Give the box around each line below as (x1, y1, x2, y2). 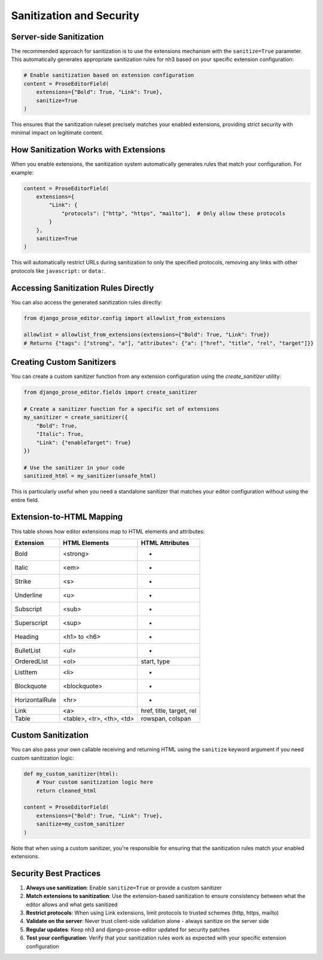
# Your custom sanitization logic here (36, 779, 154, 786)
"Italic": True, (36, 431, 84, 438)
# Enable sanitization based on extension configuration (23, 72, 194, 79)
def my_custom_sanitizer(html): (23, 770, 119, 777)
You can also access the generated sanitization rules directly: (11, 298, 163, 306)
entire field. (11, 496, 39, 504)
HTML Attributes (141, 538, 190, 547)
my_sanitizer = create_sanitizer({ (23, 414, 128, 421)
